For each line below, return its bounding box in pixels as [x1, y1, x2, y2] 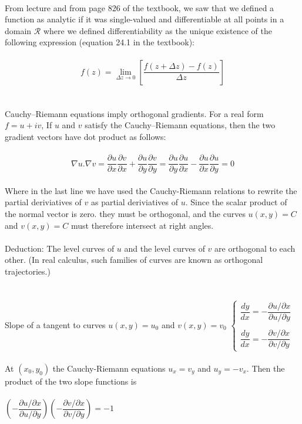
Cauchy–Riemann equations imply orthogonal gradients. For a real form [5, 107, 264, 119]
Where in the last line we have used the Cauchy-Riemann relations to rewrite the [5, 184, 297, 196]
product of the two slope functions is [5, 375, 137, 388]
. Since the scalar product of [185, 196, 287, 208]
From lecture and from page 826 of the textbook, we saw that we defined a [5, 1, 274, 14]
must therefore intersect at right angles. [71, 219, 214, 231]
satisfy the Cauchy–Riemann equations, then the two [85, 119, 276, 131]
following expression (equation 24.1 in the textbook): [5, 36, 195, 48]
